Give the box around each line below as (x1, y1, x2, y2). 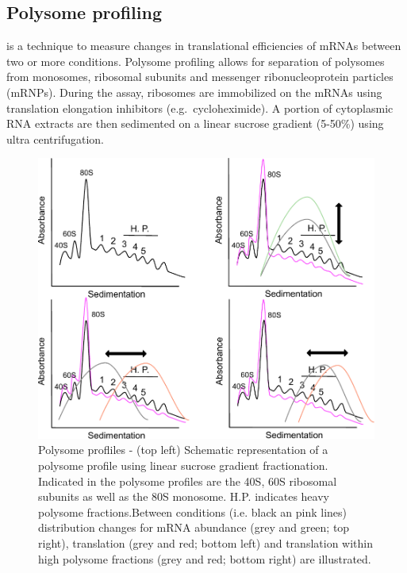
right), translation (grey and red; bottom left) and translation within (38, 534, 373, 551)
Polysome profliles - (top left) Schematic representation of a (38, 441, 328, 458)
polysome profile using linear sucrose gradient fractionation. (38, 456, 328, 473)
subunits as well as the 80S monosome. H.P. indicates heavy (38, 488, 329, 505)
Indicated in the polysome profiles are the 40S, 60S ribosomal (38, 472, 337, 489)
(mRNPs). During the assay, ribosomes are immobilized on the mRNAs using (6, 83, 382, 100)
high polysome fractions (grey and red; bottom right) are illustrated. (38, 550, 371, 567)
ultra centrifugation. (6, 130, 105, 147)
